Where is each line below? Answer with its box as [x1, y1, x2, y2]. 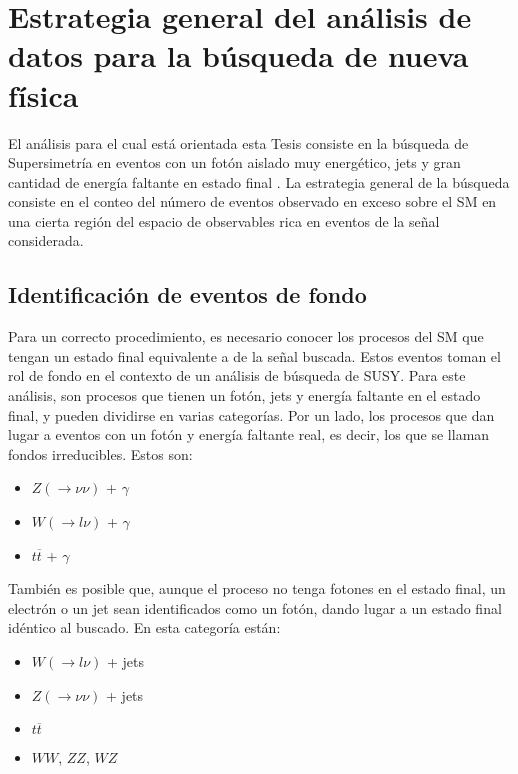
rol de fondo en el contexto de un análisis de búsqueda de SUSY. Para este [8, 365, 466, 386]
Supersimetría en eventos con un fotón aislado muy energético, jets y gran [8, 152, 461, 173]
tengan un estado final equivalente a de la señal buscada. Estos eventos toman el [8, 345, 501, 366]
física [8, 74, 79, 115]
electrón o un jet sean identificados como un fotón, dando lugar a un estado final [8, 597, 502, 618]
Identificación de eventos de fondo [8, 279, 367, 310]
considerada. [8, 230, 84, 251]
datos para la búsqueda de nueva [8, 35, 469, 76]
